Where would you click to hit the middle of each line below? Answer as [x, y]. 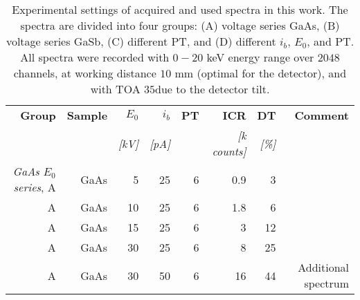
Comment [322, 115]
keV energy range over [260, 57]
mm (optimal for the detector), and [261, 73]
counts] [229, 151]
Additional [323, 267]
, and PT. [331, 41]
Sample [87, 115]
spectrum [326, 283]
